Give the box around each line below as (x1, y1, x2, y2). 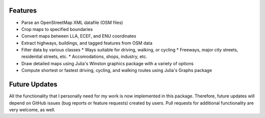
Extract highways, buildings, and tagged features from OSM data (21, 40, 153, 46)
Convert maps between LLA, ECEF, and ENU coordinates (21, 33, 136, 39)
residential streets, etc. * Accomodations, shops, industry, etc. (21, 54, 147, 60)
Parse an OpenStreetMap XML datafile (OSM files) (21, 20, 123, 25)
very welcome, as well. (9, 107, 55, 113)
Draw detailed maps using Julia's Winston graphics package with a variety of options (21, 60, 194, 66)
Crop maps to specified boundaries (21, 26, 93, 32)
